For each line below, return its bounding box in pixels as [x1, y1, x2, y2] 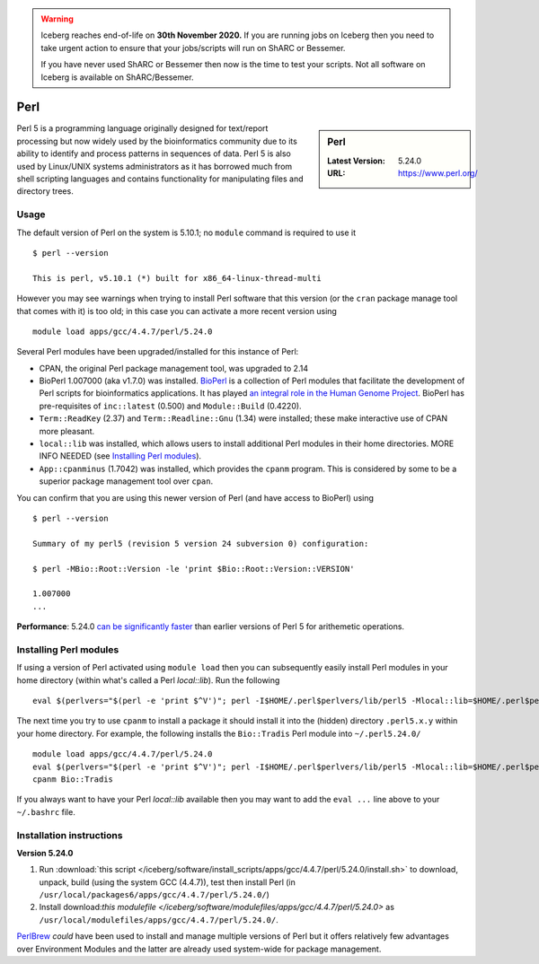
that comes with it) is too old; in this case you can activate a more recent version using [16, 305, 337, 316]
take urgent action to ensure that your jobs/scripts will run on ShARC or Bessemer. [40, 42, 346, 53]
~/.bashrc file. [16, 806, 75, 817]
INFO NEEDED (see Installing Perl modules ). [39, 451, 202, 461]
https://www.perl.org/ [398, 168, 478, 179]
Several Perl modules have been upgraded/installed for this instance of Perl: [16, 346, 299, 357]
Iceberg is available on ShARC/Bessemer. [40, 72, 194, 83]
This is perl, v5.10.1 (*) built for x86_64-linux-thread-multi [32, 273, 323, 283]
